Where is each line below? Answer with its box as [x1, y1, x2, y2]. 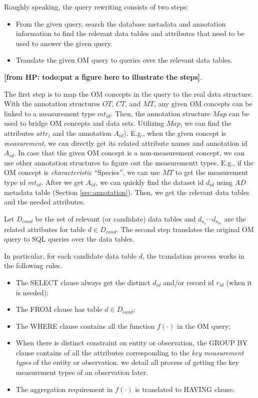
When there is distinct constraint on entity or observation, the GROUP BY [15, 337, 247, 348]
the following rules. [4, 260, 62, 271]
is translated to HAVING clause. [135, 383, 235, 394]
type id [4, 176, 26, 187]
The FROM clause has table [15, 304, 102, 314]
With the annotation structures [4, 98, 100, 109]
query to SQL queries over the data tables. [4, 234, 135, 244]
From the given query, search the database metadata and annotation [15, 18, 226, 29]
